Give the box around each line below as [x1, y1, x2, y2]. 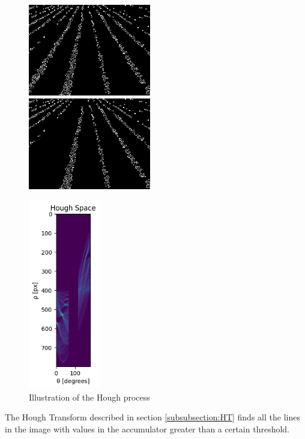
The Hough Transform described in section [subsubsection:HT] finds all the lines [5, 411, 300, 423]
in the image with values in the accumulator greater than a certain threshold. [5, 423, 290, 435]
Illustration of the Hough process [29, 390, 150, 403]
